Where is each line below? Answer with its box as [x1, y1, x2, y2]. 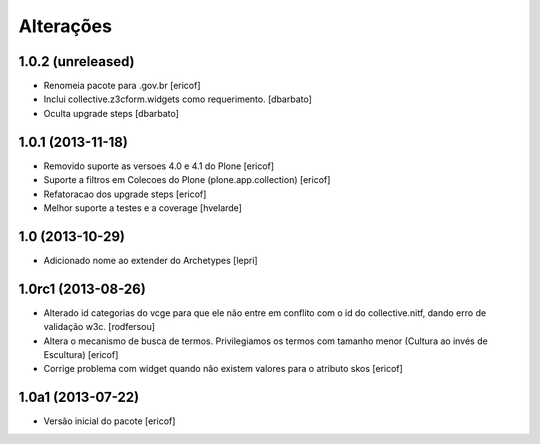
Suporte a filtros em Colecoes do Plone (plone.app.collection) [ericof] [43, 174, 331, 186]
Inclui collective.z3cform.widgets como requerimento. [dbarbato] [43, 93, 312, 105]
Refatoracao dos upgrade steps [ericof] [43, 188, 207, 200]
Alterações [18, 15, 112, 37]
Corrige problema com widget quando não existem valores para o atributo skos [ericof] [43, 363, 404, 375]
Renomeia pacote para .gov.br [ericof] [43, 80, 201, 92]
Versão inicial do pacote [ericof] [43, 415, 176, 427]
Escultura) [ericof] [43, 348, 119, 360]
